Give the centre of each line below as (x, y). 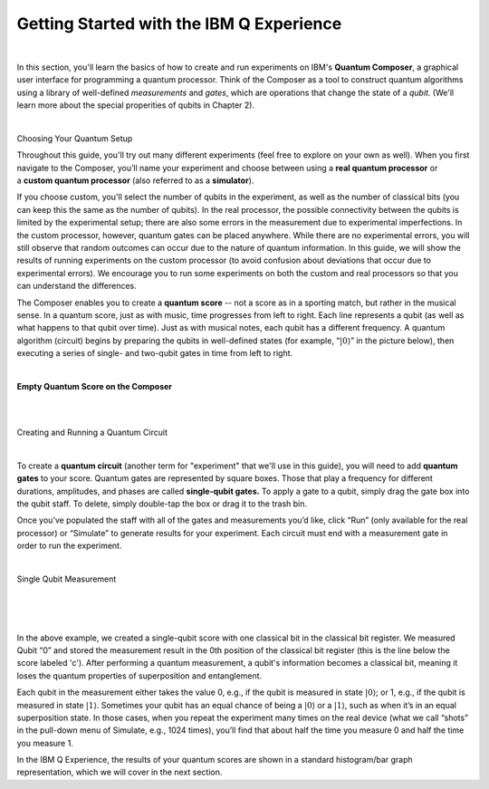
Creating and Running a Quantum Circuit (92, 433)
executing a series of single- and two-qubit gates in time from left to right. (155, 353)
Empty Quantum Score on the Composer (94, 386)
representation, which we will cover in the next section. (120, 772)
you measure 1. (45, 743)
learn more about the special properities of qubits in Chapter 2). (136, 105)
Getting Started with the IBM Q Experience (179, 24)
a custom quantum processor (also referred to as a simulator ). (135, 180)
